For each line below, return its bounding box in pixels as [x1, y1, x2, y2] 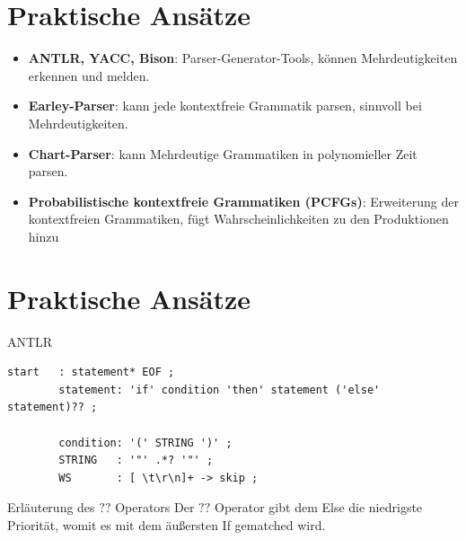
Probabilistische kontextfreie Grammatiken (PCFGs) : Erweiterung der [28, 191, 459, 210]
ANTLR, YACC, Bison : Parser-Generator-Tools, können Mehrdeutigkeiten [28, 49, 458, 67]
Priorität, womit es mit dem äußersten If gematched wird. [7, 515, 326, 534]
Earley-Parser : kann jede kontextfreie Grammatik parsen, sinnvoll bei [28, 96, 422, 115]
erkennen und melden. [28, 66, 150, 84]
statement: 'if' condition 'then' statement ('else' [58, 383, 381, 396]
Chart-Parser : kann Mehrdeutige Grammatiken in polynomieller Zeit [28, 144, 418, 163]
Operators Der [115, 498, 195, 517]
